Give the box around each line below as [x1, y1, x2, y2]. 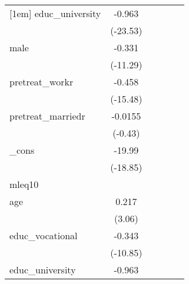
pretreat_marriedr [9, 109, 85, 123]
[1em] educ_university [9, 6, 101, 20]
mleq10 [9, 177, 39, 191]
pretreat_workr [9, 75, 74, 88]
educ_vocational [9, 229, 78, 242]
